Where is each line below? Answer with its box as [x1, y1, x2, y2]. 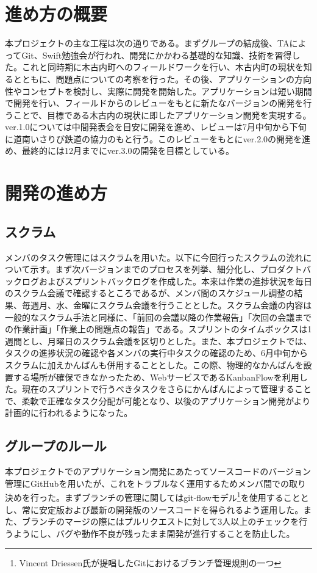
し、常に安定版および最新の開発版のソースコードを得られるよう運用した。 [5, 503, 304, 516]
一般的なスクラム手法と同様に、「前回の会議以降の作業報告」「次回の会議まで [5, 310, 312, 323]
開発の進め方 [5, 180, 108, 205]
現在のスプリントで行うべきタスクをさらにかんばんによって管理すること [21, 382, 312, 395]
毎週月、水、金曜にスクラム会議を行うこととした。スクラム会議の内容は [21, 299, 312, 312]
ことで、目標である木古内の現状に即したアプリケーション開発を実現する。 [13, 108, 312, 121]
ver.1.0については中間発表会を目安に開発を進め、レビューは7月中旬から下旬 [5, 120, 307, 133]
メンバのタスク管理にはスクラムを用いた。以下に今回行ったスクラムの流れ [5, 250, 304, 263]
